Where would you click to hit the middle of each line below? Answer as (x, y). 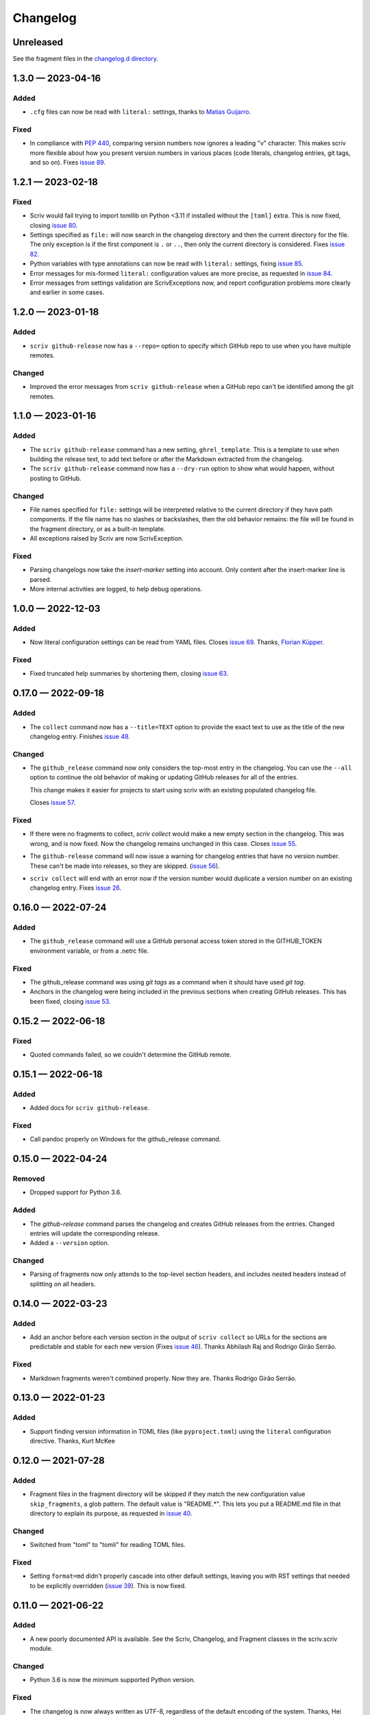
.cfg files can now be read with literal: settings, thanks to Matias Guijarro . (140, 112)
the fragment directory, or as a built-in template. (98, 529)
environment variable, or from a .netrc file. (89, 951)
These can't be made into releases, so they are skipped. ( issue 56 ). (125, 866)
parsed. (40, 579)
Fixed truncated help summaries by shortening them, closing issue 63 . (129, 674)
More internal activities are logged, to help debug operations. (116, 589)
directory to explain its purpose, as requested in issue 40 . (111, 1513)
